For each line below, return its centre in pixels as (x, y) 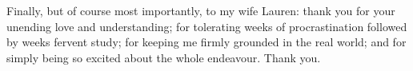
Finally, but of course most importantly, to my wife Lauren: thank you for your (201, 10)
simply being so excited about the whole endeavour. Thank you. (164, 57)
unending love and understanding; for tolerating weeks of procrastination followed (207, 26)
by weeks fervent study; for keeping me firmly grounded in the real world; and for (206, 42)
